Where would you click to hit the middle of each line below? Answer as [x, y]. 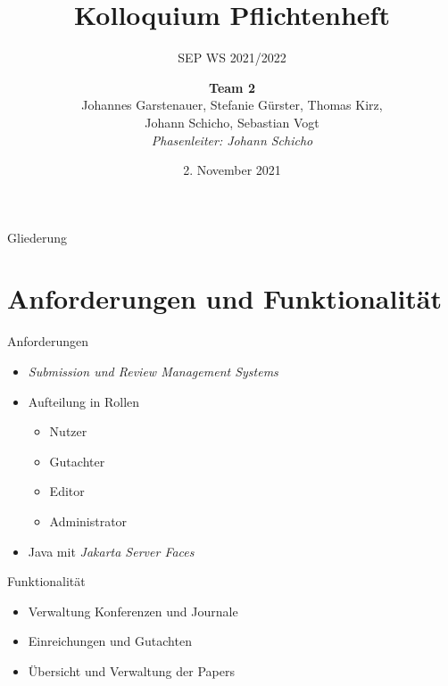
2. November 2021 [232, 170]
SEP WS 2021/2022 [232, 58]
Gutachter [77, 461]
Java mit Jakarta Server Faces [111, 551]
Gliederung [37, 237]
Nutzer [68, 431]
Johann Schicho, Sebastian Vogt [232, 122]
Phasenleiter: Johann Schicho [232, 140]
